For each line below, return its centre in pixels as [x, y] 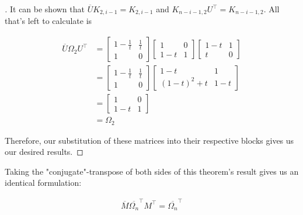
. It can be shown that [45, 9]
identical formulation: [43, 183]
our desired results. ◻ [44, 152]
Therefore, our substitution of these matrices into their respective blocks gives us [149, 140]
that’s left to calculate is [48, 21]
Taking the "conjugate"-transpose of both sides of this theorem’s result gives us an [152, 171]
